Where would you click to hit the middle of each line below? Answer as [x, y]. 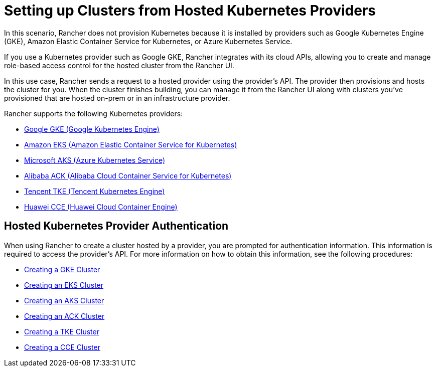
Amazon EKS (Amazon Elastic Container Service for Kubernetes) [131, 144]
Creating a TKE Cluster [62, 331]
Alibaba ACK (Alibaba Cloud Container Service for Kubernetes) [128, 175]
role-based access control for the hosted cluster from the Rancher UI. [119, 65]
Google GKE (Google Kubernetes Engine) [92, 129]
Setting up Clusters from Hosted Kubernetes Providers [190, 11]
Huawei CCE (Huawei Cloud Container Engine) [101, 207]
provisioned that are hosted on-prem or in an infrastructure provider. [117, 98]
